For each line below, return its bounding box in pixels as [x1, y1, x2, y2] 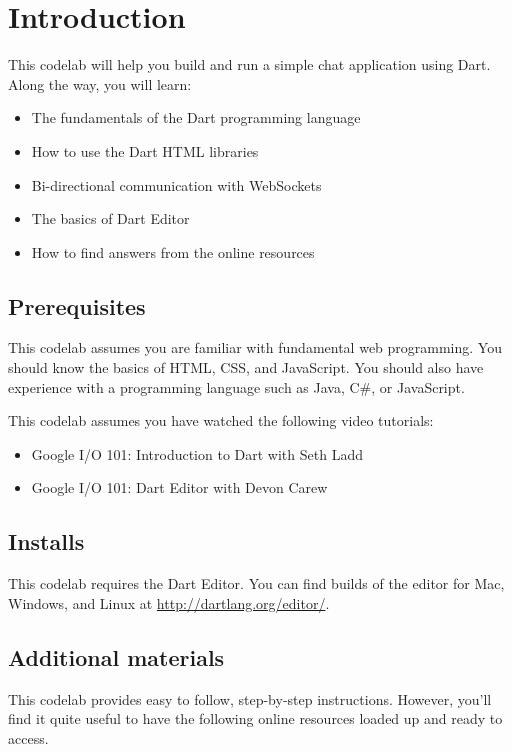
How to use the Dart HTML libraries [31, 140, 259, 161]
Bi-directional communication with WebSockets [31, 174, 322, 195]
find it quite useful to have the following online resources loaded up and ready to [8, 708, 503, 729]
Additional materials [8, 641, 225, 672]
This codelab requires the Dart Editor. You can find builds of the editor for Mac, [8, 573, 505, 594]
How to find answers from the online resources [31, 241, 315, 262]
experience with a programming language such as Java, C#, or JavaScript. [8, 376, 465, 397]
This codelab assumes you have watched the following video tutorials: [8, 410, 434, 431]
